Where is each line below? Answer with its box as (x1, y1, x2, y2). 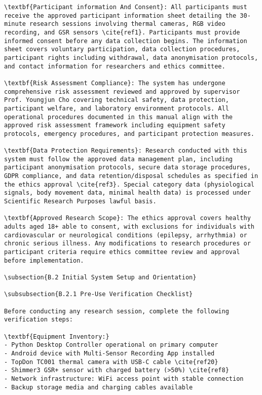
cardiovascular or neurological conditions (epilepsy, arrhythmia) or (4, 231, 247, 239)
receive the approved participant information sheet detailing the (4, 12, 237, 19)
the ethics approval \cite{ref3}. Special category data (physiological (4, 181, 254, 188)
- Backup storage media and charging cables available (4, 383, 193, 391)
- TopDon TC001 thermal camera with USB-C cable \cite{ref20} (4, 358, 218, 366)
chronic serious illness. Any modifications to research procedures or (4, 240, 251, 247)
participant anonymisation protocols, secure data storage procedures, (4, 164, 251, 171)
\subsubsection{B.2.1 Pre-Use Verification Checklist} (4, 291, 193, 298)
